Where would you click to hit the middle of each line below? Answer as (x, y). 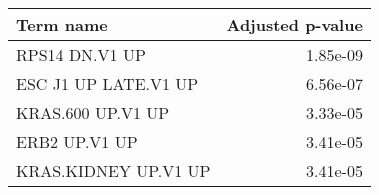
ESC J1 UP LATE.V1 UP (107, 83)
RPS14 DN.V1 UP (81, 54)
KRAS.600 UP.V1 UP (93, 112)
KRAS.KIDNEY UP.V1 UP (113, 170)
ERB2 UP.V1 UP (77, 141)
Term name (62, 24)
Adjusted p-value (294, 24)
